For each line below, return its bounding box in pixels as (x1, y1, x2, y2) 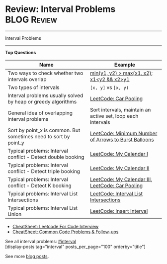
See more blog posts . (5, 253, 49, 259)
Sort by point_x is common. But (7, 127, 81, 134)
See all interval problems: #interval (5, 238, 77, 244)
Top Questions (5, 49, 36, 55)
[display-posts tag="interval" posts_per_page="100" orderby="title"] (5, 244, 146, 250)
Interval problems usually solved (7, 92, 83, 99)
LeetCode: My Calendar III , (90, 176, 153, 182)
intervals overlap (7, 76, 47, 83)
